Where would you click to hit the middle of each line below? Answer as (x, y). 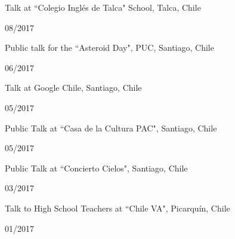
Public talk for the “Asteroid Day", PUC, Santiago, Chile (109, 48)
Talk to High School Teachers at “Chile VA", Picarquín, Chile (117, 208)
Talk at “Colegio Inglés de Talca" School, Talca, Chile (103, 7)
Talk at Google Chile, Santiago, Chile (73, 88)
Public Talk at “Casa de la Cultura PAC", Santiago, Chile (111, 128)
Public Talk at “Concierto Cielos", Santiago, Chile (96, 168)
